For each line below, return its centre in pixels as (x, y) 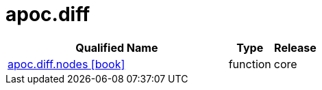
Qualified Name (117, 47)
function (250, 64)
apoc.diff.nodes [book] (66, 64)
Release (295, 47)
